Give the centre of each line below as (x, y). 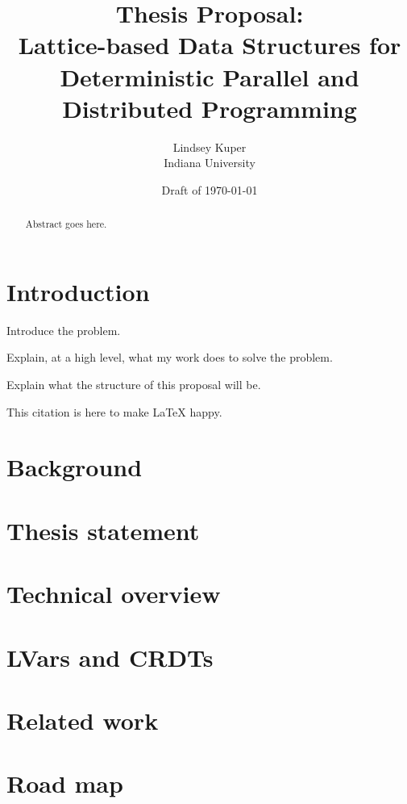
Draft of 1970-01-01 (210, 189)
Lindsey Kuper (210, 147)
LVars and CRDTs (110, 657)
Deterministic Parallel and (210, 76)
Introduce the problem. (64, 330)
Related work (83, 720)
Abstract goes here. (66, 224)
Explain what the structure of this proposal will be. (134, 385)
